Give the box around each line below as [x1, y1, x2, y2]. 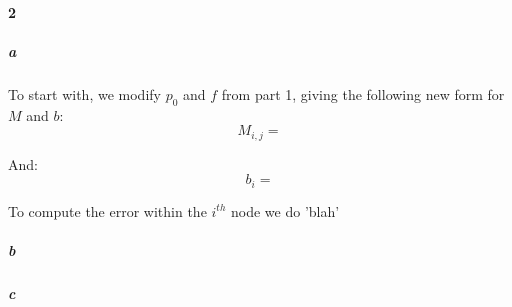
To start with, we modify [8, 83, 161, 104]
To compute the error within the [8, 200, 207, 221]
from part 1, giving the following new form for [221, 83, 505, 104]
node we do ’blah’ [231, 200, 340, 221]
